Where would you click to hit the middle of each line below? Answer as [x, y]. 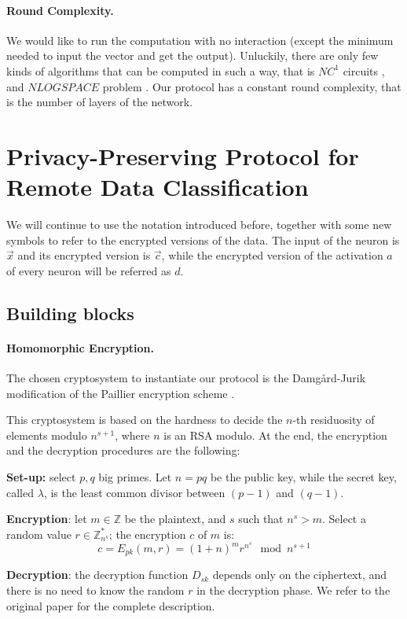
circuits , [364, 70]
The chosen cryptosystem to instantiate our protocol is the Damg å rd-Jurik [186, 378]
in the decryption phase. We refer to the [293, 590]
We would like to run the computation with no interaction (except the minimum [200, 40]
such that [261, 519]
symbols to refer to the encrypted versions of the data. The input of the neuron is [203, 239]
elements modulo [47, 435]
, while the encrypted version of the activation [272, 255]
